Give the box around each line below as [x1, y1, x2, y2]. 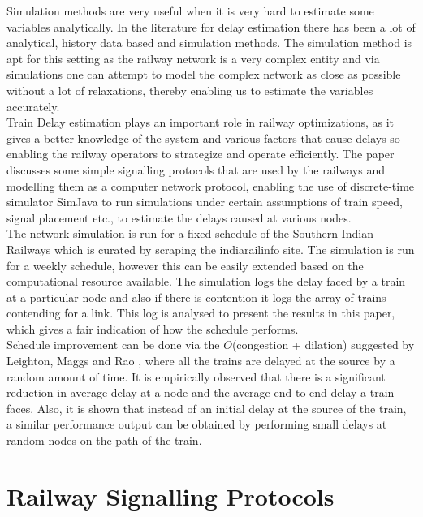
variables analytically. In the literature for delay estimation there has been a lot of [6, 18, 416, 35]
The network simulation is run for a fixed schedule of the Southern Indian [6, 225, 373, 242]
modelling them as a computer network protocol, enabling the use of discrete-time [6, 177, 415, 194]
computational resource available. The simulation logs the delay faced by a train [6, 273, 406, 290]
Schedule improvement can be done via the [6, 336, 220, 353]
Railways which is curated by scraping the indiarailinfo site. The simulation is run [6, 240, 415, 257]
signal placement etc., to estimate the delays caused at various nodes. [6, 209, 352, 226]
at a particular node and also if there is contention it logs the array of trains [6, 288, 386, 305]
